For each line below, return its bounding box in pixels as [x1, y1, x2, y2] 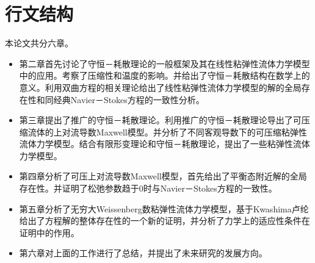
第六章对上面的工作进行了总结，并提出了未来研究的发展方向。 [19, 247, 267, 259]
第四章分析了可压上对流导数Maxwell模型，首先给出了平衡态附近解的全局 [19, 170, 307, 182]
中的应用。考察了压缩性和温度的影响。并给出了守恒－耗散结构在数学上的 [19, 69, 310, 82]
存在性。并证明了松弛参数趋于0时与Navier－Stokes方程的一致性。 [19, 182, 277, 195]
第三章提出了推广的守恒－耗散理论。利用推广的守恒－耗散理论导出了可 [19, 113, 302, 126]
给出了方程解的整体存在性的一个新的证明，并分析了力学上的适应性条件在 [19, 214, 310, 227]
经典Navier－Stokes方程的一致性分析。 [53, 93, 205, 106]
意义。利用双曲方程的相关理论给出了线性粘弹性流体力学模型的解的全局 [19, 81, 302, 93]
